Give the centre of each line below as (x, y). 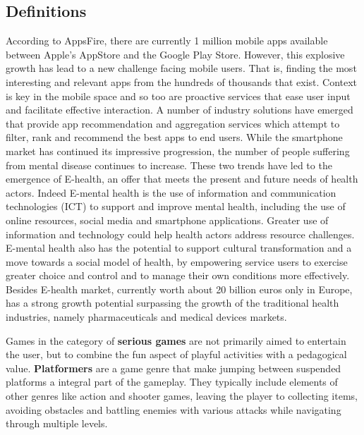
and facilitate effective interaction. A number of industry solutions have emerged (180, 110)
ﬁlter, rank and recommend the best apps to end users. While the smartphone (174, 137)
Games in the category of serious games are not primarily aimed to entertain (176, 340)
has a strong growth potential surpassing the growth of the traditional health (172, 303)
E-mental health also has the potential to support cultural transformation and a (179, 248)
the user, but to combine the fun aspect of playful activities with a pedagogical (176, 354)
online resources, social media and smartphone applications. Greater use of (167, 220)
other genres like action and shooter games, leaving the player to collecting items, (182, 396)
